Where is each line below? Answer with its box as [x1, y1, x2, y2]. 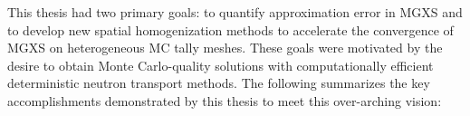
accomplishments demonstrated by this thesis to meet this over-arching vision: [7, 91, 442, 110]
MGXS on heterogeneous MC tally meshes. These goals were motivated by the [7, 38, 443, 57]
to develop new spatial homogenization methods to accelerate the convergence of [7, 20, 454, 39]
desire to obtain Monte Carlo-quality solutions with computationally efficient [7, 55, 434, 74]
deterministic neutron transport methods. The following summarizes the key [7, 73, 430, 92]
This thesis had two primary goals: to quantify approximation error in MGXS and [7, 3, 463, 21]
